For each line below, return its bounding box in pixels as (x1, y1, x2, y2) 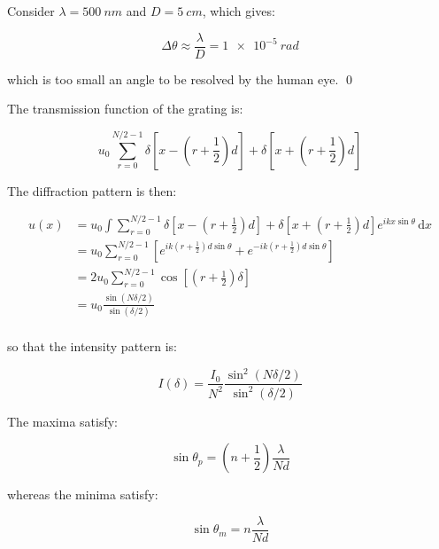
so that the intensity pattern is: (7, 337, 177, 356)
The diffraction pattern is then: (7, 181, 177, 200)
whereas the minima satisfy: (7, 485, 158, 504)
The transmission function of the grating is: (7, 99, 243, 118)
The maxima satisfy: (7, 412, 118, 430)
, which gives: (202, 2, 275, 20)
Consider (7, 2, 55, 20)
